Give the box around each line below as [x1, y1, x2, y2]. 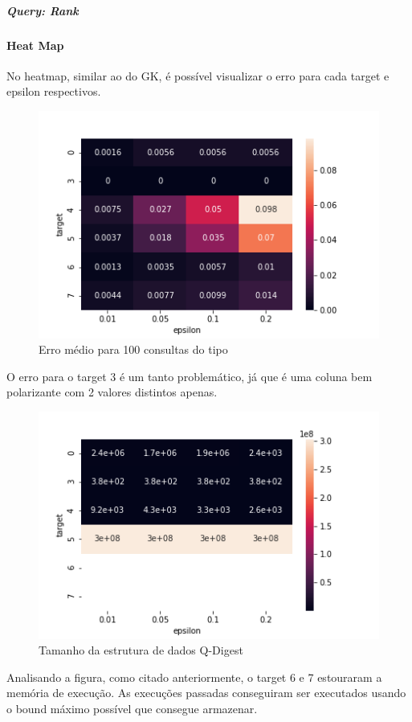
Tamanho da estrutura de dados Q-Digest [39, 642, 243, 658]
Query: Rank [6, 2, 79, 18]
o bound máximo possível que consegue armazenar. [6, 700, 258, 717]
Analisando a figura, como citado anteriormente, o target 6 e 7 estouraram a [6, 668, 382, 685]
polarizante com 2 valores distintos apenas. [6, 384, 218, 400]
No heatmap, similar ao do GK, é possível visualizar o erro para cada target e [6, 67, 390, 84]
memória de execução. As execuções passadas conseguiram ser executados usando [6, 684, 406, 701]
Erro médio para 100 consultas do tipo [39, 341, 228, 358]
